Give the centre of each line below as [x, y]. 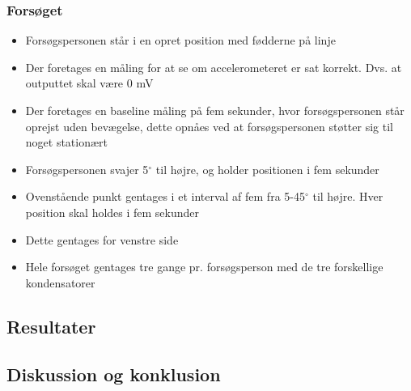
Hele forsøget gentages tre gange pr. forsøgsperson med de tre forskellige [204, 267]
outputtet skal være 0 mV [89, 83]
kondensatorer [60, 282]
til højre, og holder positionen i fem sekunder [267, 169]
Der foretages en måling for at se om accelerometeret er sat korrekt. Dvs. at [214, 67]
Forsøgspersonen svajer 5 [87, 169]
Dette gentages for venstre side [102, 239]
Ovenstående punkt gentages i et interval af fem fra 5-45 [165, 196]
